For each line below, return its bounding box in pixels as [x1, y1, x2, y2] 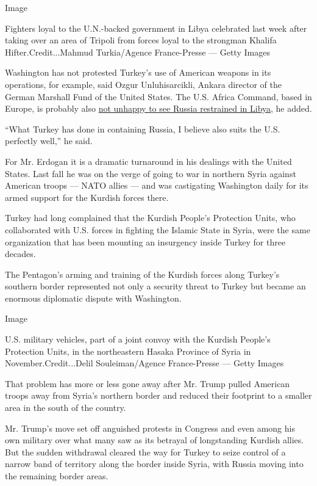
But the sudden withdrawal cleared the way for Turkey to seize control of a [5, 445, 286, 458]
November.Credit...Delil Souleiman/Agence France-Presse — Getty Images [5, 357, 284, 369]
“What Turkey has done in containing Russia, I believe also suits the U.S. [5, 122, 280, 135]
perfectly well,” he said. [5, 134, 93, 147]
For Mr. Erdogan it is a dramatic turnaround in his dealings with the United [5, 154, 292, 167]
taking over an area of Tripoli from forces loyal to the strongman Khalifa [5, 34, 277, 46]
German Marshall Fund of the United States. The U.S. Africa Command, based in [5, 90, 312, 103]
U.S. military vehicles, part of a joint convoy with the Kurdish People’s [5, 333, 271, 346]
